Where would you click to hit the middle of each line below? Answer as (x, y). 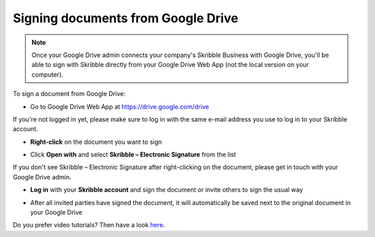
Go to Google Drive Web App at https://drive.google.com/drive (120, 106)
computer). (48, 74)
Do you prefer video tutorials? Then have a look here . (89, 225)
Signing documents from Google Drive (126, 18)
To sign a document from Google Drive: (69, 94)
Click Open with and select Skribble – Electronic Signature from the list (133, 155)
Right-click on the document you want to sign (96, 142)
